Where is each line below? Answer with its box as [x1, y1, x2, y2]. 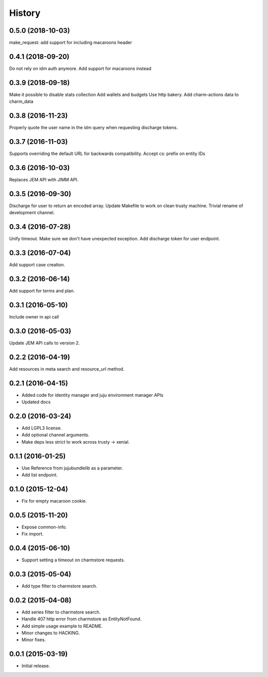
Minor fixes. [21, 637, 46, 643]
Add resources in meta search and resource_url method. [9, 366, 125, 372]
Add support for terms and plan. [9, 288, 75, 294]
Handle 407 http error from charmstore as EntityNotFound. [21, 616, 141, 622]
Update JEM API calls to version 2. [9, 340, 80, 346]
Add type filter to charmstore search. [21, 583, 98, 589]
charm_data [9, 98, 34, 104]
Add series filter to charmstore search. [21, 609, 101, 615]
